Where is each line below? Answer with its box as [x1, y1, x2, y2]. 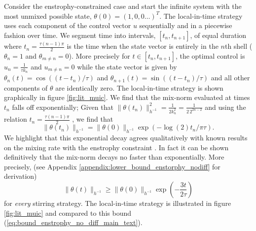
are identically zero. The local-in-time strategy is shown [55, 82, 223, 93]
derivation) [4, 171, 37, 181]
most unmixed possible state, [4, 10, 92, 21]
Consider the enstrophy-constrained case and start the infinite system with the [4, 1, 242, 11]
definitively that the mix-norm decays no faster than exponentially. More [4, 152, 224, 162]
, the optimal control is [175, 50, 245, 61]
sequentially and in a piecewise [139, 20, 232, 31]
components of [4, 82, 48, 93]
